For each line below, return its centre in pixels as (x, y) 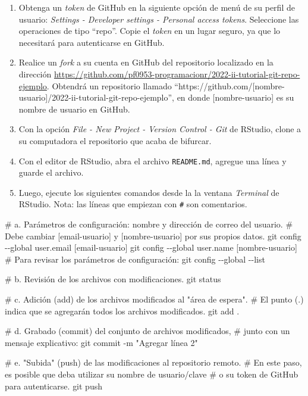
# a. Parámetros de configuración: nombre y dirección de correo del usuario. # (149, 224)
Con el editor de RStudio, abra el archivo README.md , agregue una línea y (153, 160)
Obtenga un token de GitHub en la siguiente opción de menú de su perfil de (157, 7)
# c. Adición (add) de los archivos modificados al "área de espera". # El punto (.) (154, 299)
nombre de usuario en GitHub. (74, 109)
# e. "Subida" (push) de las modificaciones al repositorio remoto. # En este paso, (153, 362)
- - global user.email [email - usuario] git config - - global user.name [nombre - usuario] (151, 247)
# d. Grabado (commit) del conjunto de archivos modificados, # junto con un (147, 331)
